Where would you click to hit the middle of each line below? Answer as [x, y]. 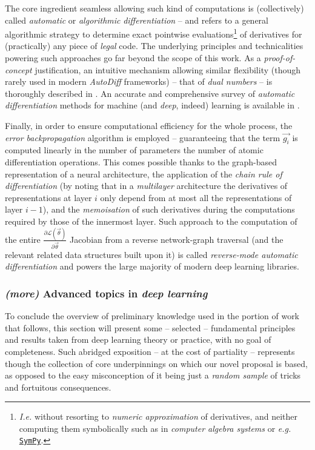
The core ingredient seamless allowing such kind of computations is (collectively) [154, 8]
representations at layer [48, 197]
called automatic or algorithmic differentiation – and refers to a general [137, 20]
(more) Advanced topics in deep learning [106, 293]
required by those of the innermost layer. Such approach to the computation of [151, 221]
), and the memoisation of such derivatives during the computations [169, 209]
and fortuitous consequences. [58, 387]
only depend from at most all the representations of [196, 197]
